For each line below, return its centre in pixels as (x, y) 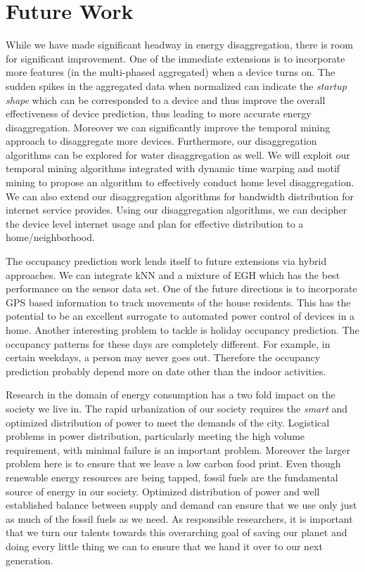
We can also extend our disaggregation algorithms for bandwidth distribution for (180, 196)
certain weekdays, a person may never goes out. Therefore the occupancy (163, 357)
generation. (30, 560)
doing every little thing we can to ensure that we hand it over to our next (164, 546)
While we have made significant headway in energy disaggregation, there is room (179, 45)
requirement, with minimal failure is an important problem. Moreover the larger (178, 449)
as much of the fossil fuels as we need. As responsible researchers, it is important (179, 518)
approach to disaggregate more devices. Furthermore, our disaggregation (161, 141)
